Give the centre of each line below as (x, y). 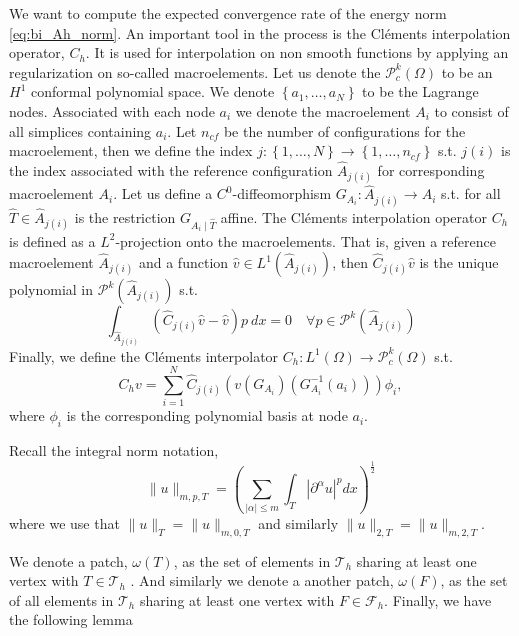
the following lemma (71, 619)
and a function (183, 262)
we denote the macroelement (323, 110)
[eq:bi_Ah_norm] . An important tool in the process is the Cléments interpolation (260, 32)
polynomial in (51, 289)
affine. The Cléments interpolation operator (353, 216)
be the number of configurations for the (344, 130)
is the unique (459, 262)
